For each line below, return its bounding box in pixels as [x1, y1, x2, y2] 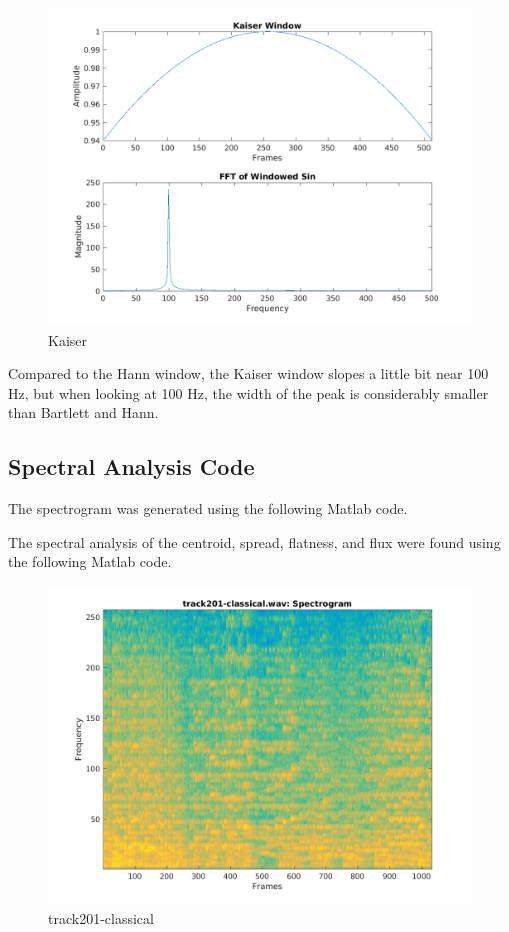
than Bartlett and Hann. [8, 402, 159, 423]
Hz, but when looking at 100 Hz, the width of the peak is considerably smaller [8, 382, 489, 403]
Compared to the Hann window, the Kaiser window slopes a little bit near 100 [8, 363, 489, 384]
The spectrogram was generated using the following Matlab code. [8, 498, 408, 519]
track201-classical [48, 907, 154, 928]
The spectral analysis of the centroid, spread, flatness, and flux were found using [8, 531, 501, 552]
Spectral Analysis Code [8, 451, 255, 482]
